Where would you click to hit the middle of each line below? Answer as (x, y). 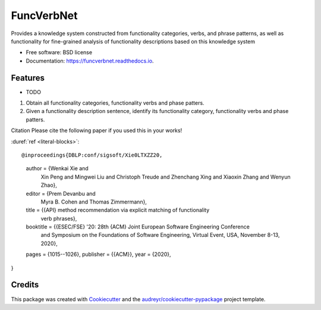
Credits (25, 285)
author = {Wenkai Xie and (57, 168)
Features (28, 78)
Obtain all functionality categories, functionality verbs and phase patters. (115, 103)
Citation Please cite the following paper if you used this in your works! (97, 130)
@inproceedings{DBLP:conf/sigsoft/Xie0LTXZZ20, (92, 155)
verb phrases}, (59, 218)
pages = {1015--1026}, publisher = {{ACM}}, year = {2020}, (99, 254)
